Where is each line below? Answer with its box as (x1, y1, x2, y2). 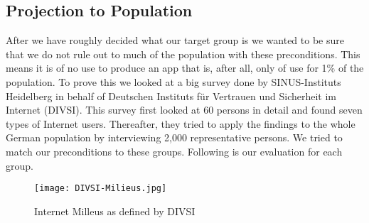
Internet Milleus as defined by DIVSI (34, 203, 196, 218)
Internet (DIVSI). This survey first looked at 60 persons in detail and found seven (6, 102, 363, 117)
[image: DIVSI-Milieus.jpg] (34, 183, 167, 194)
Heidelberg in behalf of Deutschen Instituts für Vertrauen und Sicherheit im (6, 88, 337, 103)
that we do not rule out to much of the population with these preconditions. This (6, 46, 360, 61)
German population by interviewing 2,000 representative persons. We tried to (6, 130, 343, 145)
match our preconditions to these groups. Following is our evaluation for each (6, 143, 343, 158)
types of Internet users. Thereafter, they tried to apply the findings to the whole (6, 116, 355, 131)
